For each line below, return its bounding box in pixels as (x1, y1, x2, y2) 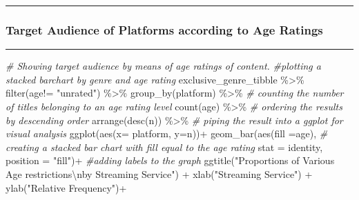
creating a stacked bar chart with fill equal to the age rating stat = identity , (6, 139, 323, 154)
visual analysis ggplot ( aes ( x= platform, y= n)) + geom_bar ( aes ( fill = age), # (6, 126, 328, 141)
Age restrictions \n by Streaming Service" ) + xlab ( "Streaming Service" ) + (6, 166, 313, 181)
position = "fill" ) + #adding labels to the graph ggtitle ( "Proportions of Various (6, 153, 335, 168)
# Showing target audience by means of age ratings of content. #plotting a (6, 59, 321, 73)
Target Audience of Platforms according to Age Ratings (6, 21, 323, 38)
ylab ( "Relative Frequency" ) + (6, 180, 127, 194)
